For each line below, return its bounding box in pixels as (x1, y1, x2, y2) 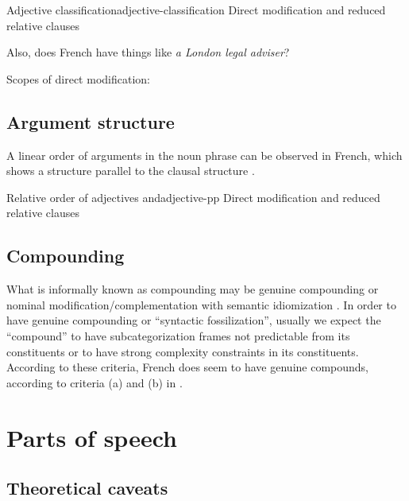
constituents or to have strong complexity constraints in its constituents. (6, 343, 359, 359)
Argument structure (6, 109, 175, 134)
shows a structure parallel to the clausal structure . (6, 162, 255, 179)
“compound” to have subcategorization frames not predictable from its (6, 327, 350, 344)
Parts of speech (6, 421, 177, 453)
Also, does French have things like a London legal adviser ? (6, 44, 290, 60)
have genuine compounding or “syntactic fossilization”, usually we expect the (6, 312, 381, 328)
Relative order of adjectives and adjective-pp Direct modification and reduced (6, 188, 380, 205)
